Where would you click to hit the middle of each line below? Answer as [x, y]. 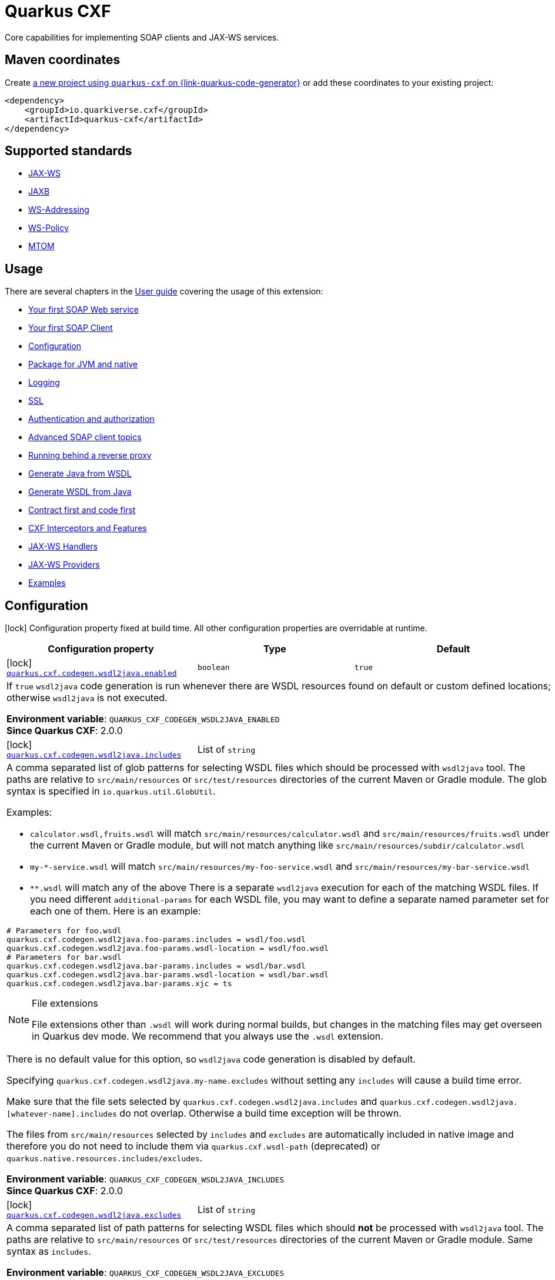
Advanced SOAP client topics [85, 437]
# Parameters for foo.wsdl [64, 931]
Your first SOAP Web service [84, 310]
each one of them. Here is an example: [116, 911]
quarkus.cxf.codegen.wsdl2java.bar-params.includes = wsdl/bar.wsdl [156, 966]
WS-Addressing [59, 210]
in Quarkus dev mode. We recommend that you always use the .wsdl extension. [208, 1036]
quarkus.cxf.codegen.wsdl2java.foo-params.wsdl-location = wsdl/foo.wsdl [168, 949]
